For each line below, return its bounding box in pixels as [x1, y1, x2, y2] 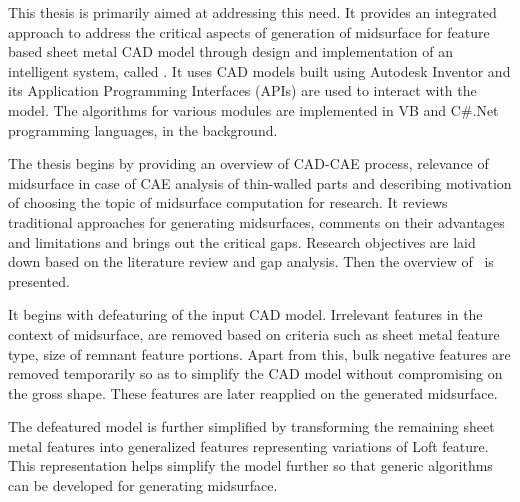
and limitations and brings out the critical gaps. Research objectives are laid [8, 231, 476, 252]
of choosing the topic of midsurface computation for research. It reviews [8, 192, 448, 213]
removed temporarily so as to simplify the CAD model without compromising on [8, 363, 503, 384]
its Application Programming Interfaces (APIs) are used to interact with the [8, 80, 477, 101]
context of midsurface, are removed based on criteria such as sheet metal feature [8, 323, 500, 344]
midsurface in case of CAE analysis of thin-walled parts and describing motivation [8, 172, 512, 193]
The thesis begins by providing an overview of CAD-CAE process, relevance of [8, 153, 489, 174]
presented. [8, 270, 70, 291]
